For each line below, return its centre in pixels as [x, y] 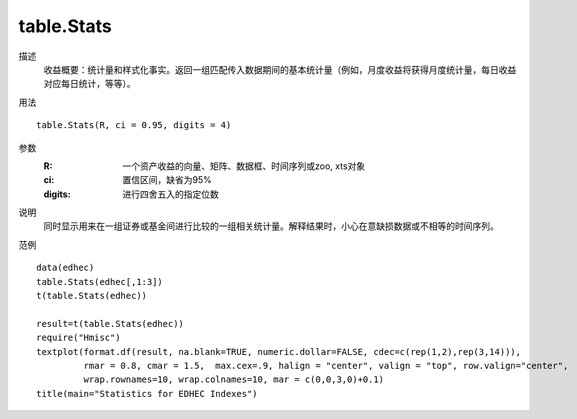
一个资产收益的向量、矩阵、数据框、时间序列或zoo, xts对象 [244, 166]
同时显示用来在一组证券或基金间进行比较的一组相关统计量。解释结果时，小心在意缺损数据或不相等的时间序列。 [271, 226]
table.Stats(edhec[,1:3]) [100, 281]
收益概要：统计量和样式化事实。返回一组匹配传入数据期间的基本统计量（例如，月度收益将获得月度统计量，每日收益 [280, 69]
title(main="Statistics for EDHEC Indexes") [147, 393]
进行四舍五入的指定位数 [170, 194]
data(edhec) [65, 268]
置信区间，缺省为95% [167, 180]
